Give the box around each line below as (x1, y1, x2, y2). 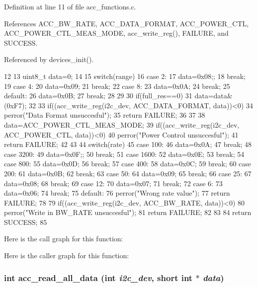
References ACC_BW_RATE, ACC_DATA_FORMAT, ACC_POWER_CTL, (4, 18, 249, 28)
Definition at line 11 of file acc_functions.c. (4, 1, 136, 11)
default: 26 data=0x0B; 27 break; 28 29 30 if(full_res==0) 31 (4, 90, 192, 101)
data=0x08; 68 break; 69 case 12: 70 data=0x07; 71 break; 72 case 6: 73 (4, 178, 223, 188)
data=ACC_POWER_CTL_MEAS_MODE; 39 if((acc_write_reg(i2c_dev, (4, 119, 240, 130)
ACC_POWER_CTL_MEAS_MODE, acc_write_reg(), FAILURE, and (4, 28, 229, 38)
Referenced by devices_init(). (4, 54, 94, 65)
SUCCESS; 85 (4, 216, 47, 227)
